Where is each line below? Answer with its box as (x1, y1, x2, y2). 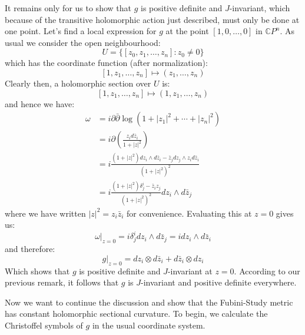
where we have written (5, 207, 86, 219)
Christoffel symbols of (5, 319, 83, 331)
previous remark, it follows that (5, 276, 119, 288)
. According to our (234, 264, 300, 277)
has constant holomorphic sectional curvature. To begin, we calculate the (5, 307, 268, 320)
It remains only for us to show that (5, 2, 131, 14)
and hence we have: (5, 97, 75, 110)
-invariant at (167, 264, 213, 277)
